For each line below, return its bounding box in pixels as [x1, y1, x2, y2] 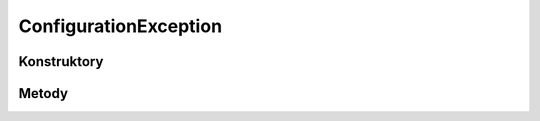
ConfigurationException [18, 15, 223, 37]
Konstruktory [18, 53, 104, 70]
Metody [18, 85, 69, 102]
